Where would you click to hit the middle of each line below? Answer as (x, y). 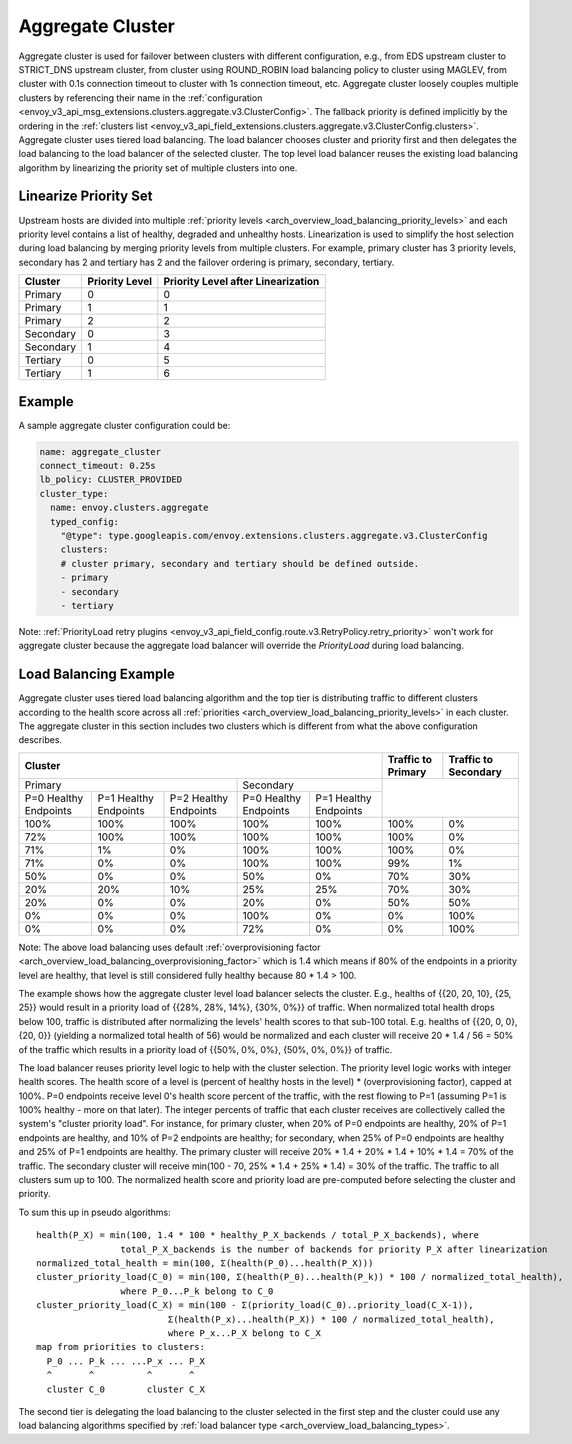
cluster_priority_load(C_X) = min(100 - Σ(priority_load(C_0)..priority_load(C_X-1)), (255, 1305)
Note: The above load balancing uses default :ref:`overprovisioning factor (169, 947)
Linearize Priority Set (85, 196)
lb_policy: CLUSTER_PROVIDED (111, 479)
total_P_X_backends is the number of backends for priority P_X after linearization (334, 1249)
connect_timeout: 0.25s (98, 466)
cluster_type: (74, 493)
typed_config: (85, 521)
